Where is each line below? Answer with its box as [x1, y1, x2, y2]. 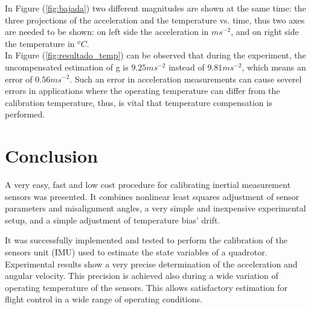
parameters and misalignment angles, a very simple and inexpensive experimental [5, 202, 306, 214]
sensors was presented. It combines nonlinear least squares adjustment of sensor [5, 190, 300, 202]
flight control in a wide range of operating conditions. [5, 293, 202, 305]
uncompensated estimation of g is [5, 60, 129, 73]
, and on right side [231, 25, 299, 38]
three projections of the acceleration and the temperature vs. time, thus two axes [5, 13, 305, 26]
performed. [5, 108, 45, 120]
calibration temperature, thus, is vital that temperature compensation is [5, 96, 272, 108]
